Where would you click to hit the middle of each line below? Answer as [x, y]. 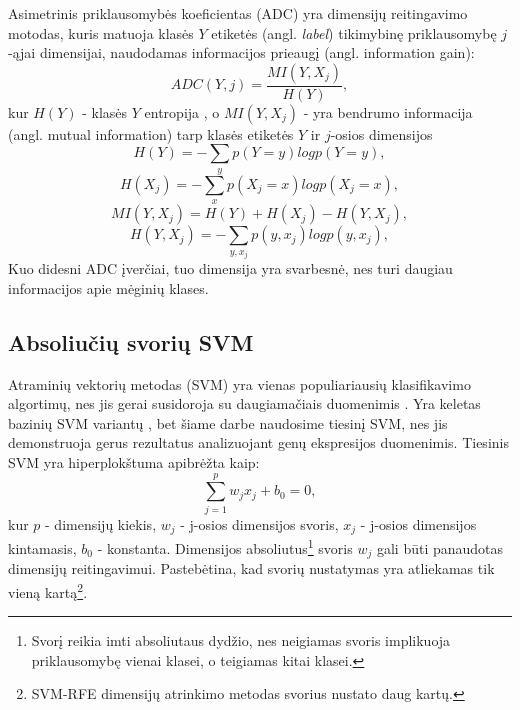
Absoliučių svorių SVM [131, 341]
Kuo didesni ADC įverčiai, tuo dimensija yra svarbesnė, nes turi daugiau [230, 268]
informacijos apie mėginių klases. [108, 287]
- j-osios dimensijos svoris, [259, 523]
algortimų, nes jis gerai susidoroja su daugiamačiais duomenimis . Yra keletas [244, 403]
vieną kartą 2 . [48, 590]
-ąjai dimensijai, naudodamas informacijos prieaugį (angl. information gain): [241, 52]
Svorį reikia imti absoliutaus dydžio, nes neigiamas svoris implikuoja [241, 640]
